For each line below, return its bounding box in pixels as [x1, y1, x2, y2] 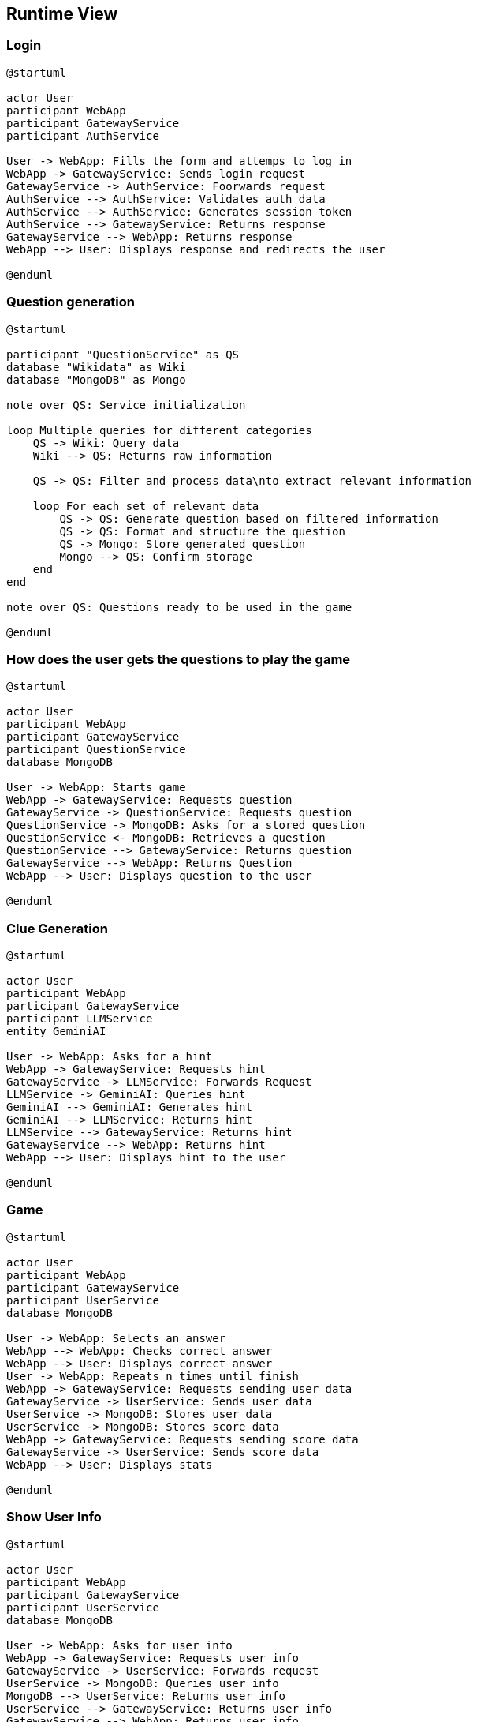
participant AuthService [6, 129, 159, 142]
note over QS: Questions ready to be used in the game [6, 600, 352, 613]
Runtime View [6, 4, 118, 24]
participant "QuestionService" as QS [6, 347, 240, 361]
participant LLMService [6, 1012, 153, 1026]
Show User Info [6, 1509, 102, 1525]
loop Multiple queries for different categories [6, 423, 312, 437]
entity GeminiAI [6, 1025, 106, 1038]
